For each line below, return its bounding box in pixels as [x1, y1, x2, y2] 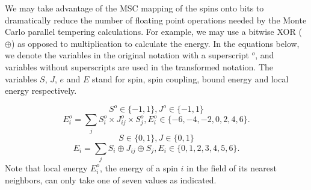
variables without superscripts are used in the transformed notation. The [5, 60, 273, 73]
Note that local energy [5, 161, 88, 174]
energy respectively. [5, 84, 77, 97]
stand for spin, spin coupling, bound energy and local [92, 72, 289, 85]
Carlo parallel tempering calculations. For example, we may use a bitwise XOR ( [5, 25, 302, 38]
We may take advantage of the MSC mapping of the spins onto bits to [5, 2, 264, 14]
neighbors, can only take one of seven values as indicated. [5, 173, 217, 186]
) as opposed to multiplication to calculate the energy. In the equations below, [11, 37, 300, 49]
